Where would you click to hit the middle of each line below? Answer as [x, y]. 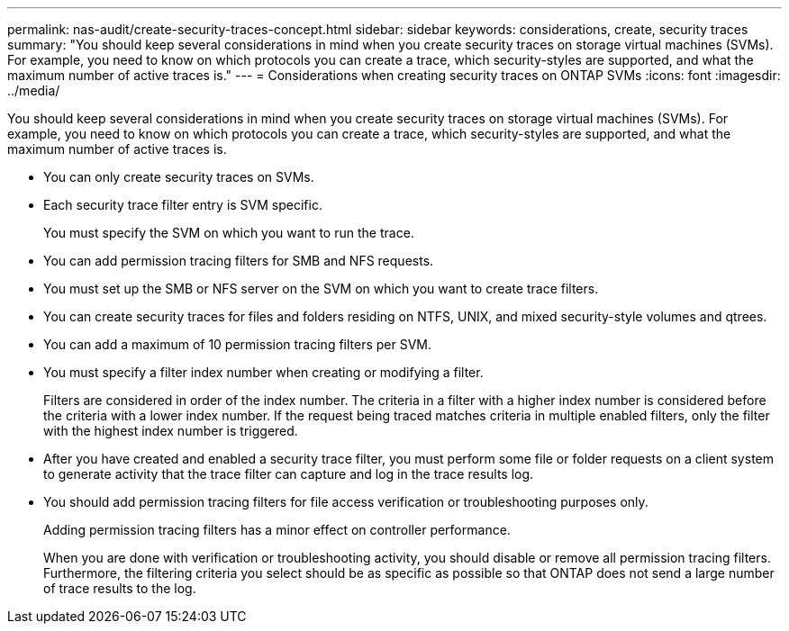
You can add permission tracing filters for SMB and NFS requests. [239, 261]
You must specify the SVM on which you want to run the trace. [229, 233]
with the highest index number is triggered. [171, 431]
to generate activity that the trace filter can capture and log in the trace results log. [289, 474]
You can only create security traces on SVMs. [179, 177]
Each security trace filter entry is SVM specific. [183, 205]
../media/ [34, 90]
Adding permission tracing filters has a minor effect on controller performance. [277, 530]
